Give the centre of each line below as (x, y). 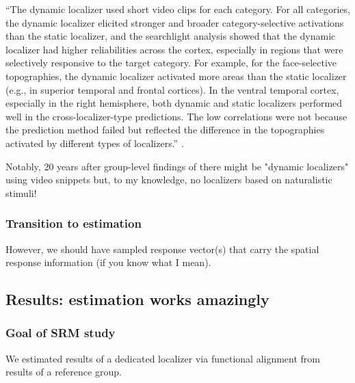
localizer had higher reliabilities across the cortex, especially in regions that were (174, 49)
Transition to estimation (74, 223)
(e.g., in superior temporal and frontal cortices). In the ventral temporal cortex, (172, 89)
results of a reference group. (64, 372)
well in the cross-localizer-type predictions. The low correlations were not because (176, 116)
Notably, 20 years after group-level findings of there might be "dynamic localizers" (177, 166)
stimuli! (21, 193)
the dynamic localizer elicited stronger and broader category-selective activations (175, 22)
